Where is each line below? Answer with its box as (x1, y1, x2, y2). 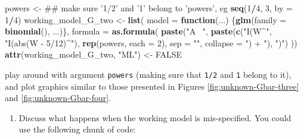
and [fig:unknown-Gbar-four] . (5, 91, 111, 104)
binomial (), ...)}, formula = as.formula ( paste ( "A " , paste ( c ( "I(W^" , (5, 25, 272, 37)
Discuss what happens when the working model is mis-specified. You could (18, 111, 291, 124)
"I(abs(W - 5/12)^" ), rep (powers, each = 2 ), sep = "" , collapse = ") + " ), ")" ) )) (5, 36, 297, 49)
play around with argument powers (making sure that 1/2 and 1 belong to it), (5, 68, 291, 80)
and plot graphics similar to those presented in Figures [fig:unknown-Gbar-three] (5, 80, 299, 92)
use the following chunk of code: (18, 123, 136, 135)
